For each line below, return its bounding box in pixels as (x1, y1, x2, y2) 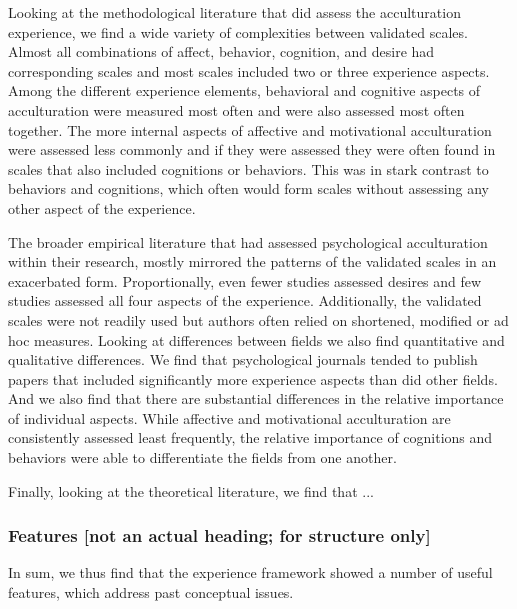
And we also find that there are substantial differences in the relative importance (8, 388, 504, 409)
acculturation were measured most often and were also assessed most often (8, 99, 465, 120)
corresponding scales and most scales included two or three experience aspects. (8, 60, 490, 81)
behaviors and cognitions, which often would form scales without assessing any (8, 178, 489, 199)
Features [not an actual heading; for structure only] (8, 523, 431, 548)
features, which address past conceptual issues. (8, 582, 294, 603)
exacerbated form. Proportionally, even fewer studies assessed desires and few (8, 270, 482, 291)
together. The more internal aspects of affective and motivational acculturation (8, 119, 492, 140)
